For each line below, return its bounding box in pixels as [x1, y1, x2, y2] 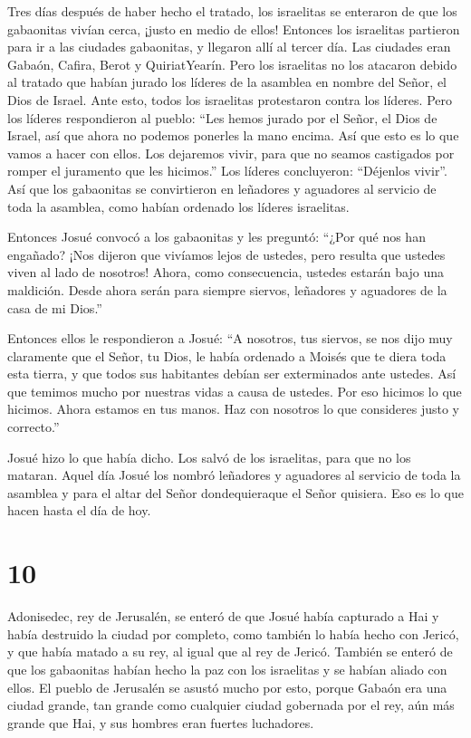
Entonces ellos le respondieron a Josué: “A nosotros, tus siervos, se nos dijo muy [7, 329, 453, 348]
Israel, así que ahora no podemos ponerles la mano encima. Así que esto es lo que [7, 126, 459, 145]
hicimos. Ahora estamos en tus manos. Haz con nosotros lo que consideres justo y [7, 399, 459, 418]
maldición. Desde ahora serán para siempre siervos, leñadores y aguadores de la [7, 280, 447, 299]
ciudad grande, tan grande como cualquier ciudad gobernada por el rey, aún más [7, 695, 455, 714]
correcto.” [7, 417, 60, 436]
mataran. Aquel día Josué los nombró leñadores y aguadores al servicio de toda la [7, 465, 461, 484]
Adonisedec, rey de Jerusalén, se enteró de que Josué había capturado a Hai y [7, 607, 439, 626]
